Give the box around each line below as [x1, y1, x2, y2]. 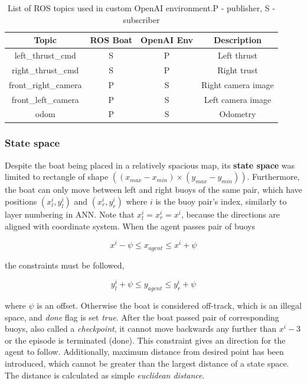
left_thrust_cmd [14, 49, 76, 62]
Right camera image [201, 78, 274, 90]
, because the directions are [181, 208, 280, 220]
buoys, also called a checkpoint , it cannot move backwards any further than [5, 322, 277, 335]
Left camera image [204, 93, 272, 105]
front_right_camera [9, 78, 82, 90]
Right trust [217, 63, 258, 76]
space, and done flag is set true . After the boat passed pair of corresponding [5, 310, 279, 323]
